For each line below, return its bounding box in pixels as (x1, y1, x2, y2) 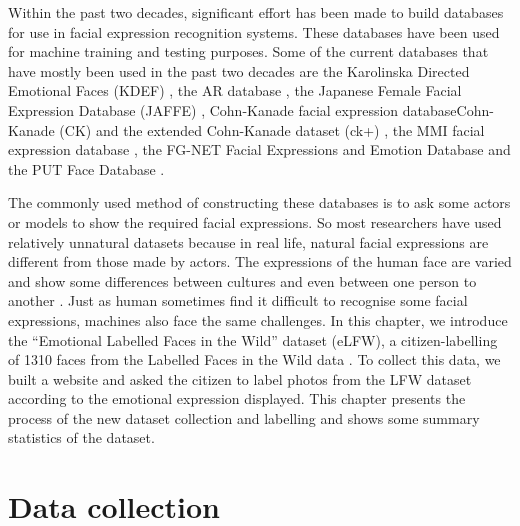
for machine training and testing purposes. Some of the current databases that (8, 41, 489, 62)
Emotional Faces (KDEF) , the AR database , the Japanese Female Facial (8, 80, 462, 101)
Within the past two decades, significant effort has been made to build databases (8, 2, 504, 22)
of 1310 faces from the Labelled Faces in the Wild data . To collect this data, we (8, 349, 501, 370)
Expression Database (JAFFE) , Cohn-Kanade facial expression (8, 99, 399, 120)
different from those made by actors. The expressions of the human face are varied (8, 251, 512, 272)
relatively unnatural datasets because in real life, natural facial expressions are (8, 231, 489, 252)
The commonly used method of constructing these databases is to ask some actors (8, 192, 511, 213)
